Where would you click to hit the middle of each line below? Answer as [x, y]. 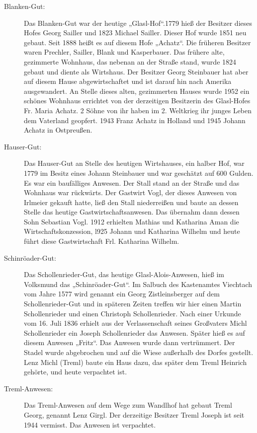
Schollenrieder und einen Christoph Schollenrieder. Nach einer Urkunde [132, 313]
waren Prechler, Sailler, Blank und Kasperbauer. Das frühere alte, [124, 52]
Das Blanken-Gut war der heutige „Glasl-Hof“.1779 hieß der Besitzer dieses [138, 23]
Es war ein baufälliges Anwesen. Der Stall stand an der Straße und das [132, 182]
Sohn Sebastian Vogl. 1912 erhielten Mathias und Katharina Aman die [131, 221]
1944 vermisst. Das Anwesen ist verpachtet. [90, 424]
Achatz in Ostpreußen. [58, 130]
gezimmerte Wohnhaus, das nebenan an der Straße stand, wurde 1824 [130, 61]
